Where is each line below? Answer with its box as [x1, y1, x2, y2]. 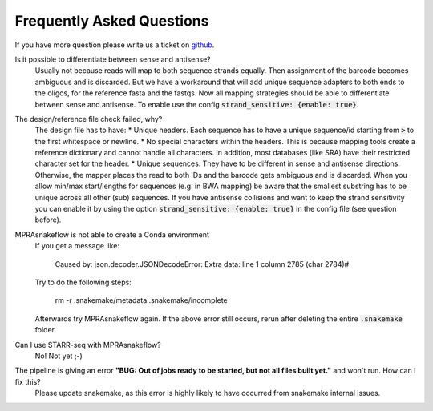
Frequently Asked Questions [14, 12, 209, 30]
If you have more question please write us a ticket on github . [14, 40, 215, 50]
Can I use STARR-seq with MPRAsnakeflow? [14, 340, 161, 349]
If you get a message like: [34, 241, 120, 251]
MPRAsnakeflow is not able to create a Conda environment [14, 229, 210, 240]
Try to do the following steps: [34, 277, 132, 287]
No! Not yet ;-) [34, 351, 83, 361]
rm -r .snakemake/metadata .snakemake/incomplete [55, 296, 228, 305]
